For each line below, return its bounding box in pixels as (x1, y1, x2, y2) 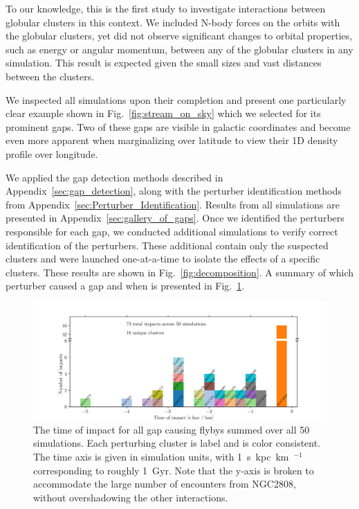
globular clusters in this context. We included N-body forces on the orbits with (6, 15, 340, 29)
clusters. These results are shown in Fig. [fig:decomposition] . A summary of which (6, 265, 354, 279)
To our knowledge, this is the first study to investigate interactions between (6, 1, 326, 15)
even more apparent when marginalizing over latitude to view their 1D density (6, 133, 338, 148)
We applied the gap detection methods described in (6, 170, 223, 184)
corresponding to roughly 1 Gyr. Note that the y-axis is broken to (33, 463, 314, 477)
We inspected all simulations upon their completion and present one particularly (6, 92, 347, 107)
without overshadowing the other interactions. (33, 490, 228, 504)
